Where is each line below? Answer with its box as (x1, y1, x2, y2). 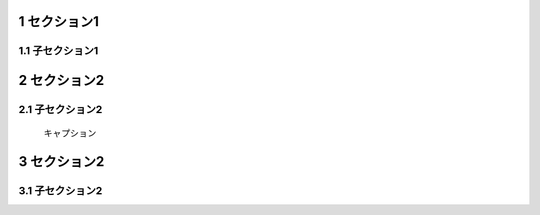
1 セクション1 (18, 13, 100, 30)
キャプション (43, 127, 97, 139)
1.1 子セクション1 (18, 44, 99, 58)
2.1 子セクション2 (18, 102, 103, 116)
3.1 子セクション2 (18, 183, 103, 197)
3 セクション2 (18, 153, 105, 170)
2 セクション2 (18, 72, 105, 89)
